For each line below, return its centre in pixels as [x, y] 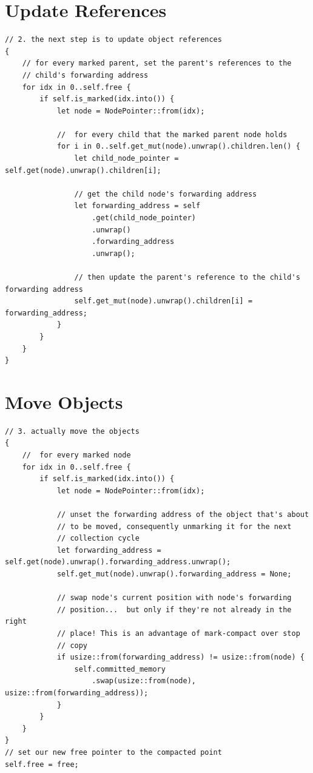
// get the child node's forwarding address [166, 194]
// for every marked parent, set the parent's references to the [157, 63]
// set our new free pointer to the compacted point [113, 752]
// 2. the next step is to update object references [113, 40]
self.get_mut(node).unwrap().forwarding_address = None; [174, 574]
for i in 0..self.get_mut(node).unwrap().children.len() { [178, 147]
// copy [72, 645]
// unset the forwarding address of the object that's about [183, 515]
